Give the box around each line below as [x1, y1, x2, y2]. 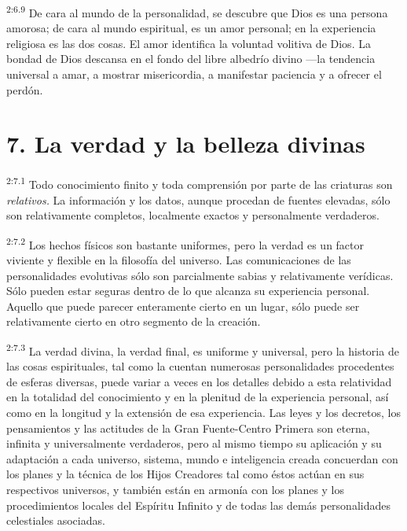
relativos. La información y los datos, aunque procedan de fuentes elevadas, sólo [6, 191, 390, 208]
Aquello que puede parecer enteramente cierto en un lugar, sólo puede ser [6, 297, 360, 314]
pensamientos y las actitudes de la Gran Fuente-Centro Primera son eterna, [6, 419, 370, 436]
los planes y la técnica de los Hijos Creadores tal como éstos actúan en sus [6, 466, 365, 482]
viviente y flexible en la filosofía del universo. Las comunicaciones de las [6, 252, 351, 268]
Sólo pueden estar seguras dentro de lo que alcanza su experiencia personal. [6, 282, 370, 299]
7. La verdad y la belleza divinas [6, 127, 365, 160]
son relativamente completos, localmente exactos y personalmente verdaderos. [6, 207, 379, 223]
